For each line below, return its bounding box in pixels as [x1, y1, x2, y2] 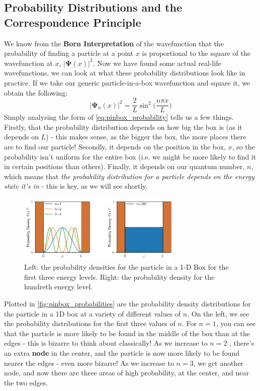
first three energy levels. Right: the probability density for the [24, 271, 215, 282]
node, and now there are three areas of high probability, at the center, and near [4, 367, 249, 378]
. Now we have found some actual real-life [93, 57, 221, 68]
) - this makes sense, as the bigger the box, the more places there [46, 131, 246, 142]
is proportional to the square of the [142, 48, 250, 58]
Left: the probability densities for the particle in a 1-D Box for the [24, 262, 229, 272]
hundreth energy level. [24, 281, 93, 292]
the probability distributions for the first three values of [4, 318, 176, 329]
